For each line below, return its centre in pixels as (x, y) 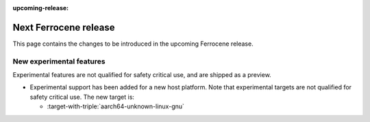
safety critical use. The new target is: (82, 97)
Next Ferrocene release (64, 27)
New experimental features (59, 61)
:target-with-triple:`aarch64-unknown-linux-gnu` (116, 106)
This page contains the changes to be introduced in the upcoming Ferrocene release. (133, 44)
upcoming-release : (41, 8)
